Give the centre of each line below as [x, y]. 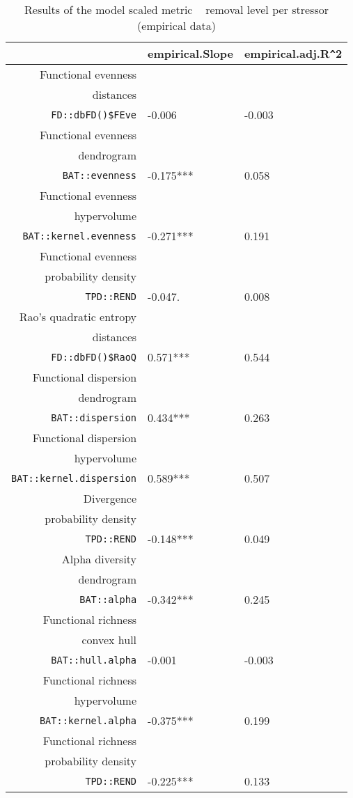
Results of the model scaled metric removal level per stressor [176, 9]
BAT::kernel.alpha [88, 720]
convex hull [109, 640]
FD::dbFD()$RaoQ [94, 357]
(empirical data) [177, 25]
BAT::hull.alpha [94, 660]
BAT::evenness [100, 175]
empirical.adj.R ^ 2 [293, 53]
